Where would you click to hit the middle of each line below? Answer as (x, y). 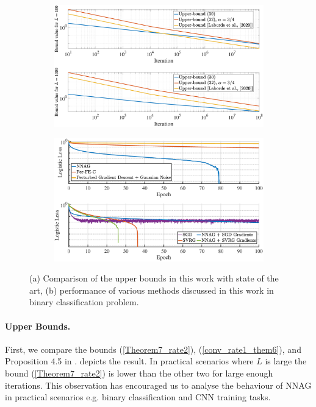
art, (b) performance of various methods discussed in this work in (152, 290)
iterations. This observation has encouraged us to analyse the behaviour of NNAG (158, 385)
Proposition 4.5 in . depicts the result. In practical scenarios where (129, 361)
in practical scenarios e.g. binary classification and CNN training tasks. (138, 397)
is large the (286, 361)
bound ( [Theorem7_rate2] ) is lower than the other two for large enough (139, 373)
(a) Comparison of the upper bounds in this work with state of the (154, 278)
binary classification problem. (84, 302)
